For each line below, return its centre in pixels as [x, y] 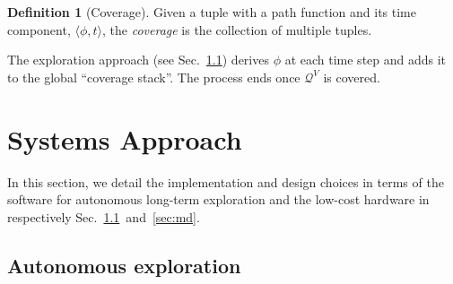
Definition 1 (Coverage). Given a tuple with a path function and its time [212, 12]
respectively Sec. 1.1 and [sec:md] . [104, 216]
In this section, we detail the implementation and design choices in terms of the [226, 181]
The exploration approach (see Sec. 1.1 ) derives [138, 60]
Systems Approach [125, 138]
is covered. [352, 77]
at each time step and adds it [366, 60]
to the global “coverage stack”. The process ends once [154, 77]
